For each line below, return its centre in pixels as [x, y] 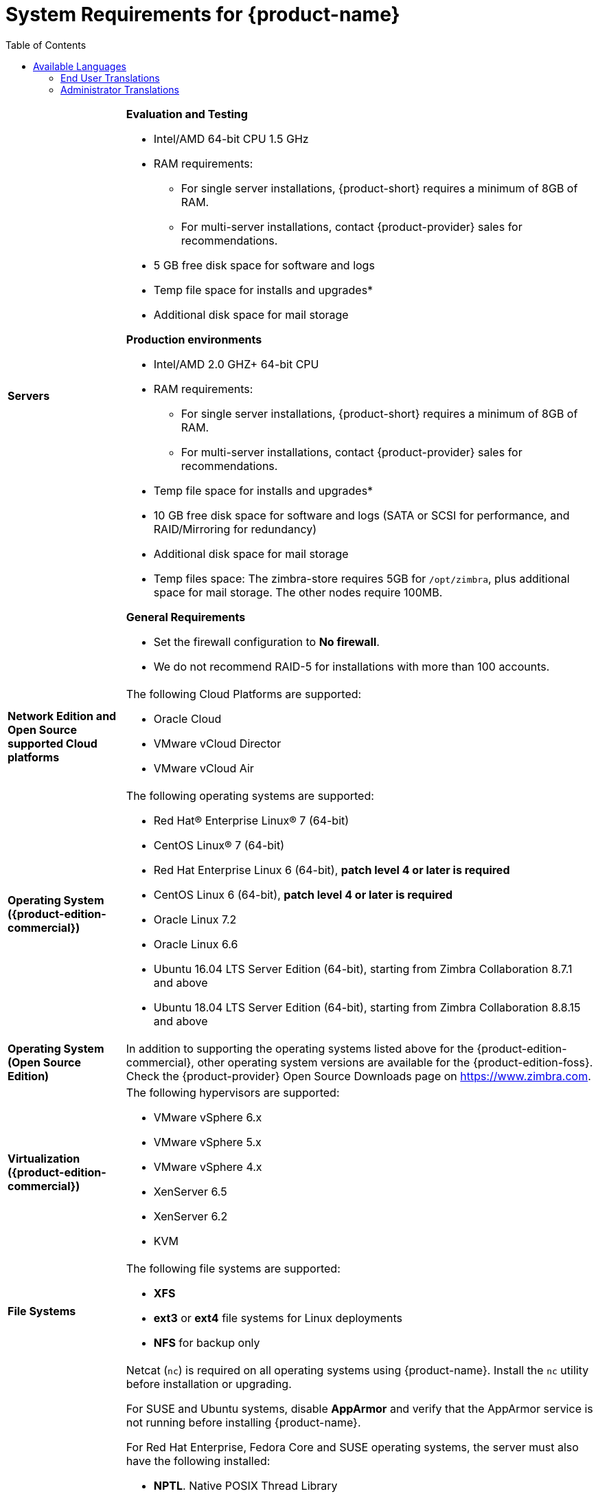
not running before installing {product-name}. [243, 1422]
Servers [29, 395]
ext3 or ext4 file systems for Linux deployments [278, 1318]
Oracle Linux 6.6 [196, 944]
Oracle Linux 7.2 [195, 919]
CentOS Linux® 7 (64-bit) [219, 845]
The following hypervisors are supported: [233, 1092]
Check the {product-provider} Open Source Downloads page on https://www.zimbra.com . [358, 1076]
